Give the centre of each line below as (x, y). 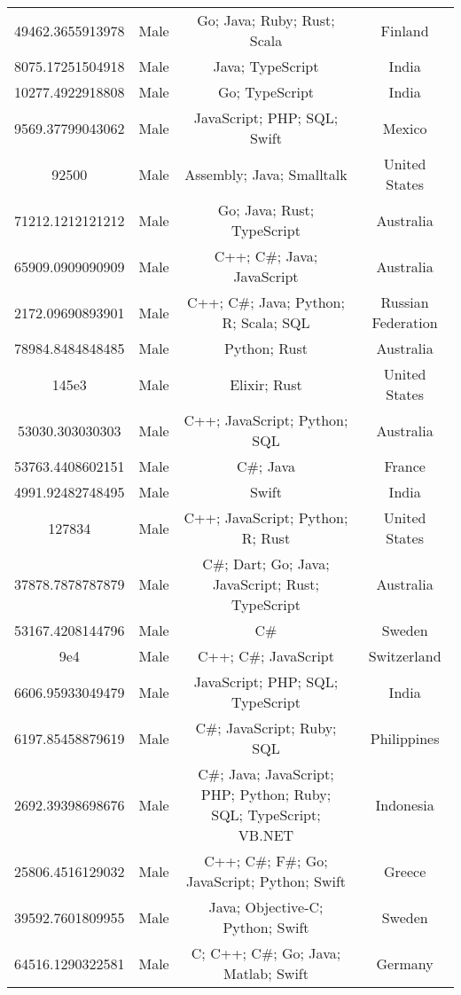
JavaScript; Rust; (266, 584)
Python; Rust (266, 348)
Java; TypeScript (266, 66)
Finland (405, 30)
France (405, 466)
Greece (405, 871)
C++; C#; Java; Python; (266, 302)
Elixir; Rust (266, 384)
